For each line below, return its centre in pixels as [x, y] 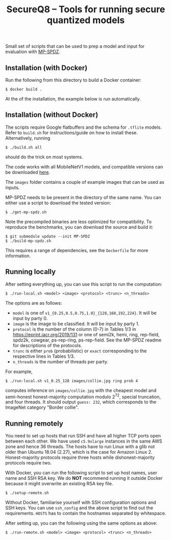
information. [18, 256]
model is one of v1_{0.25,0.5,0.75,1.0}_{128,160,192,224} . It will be [84, 313]
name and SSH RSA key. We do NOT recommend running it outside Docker [84, 478]
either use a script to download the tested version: [58, 203]
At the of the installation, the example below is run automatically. [73, 99]
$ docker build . [24, 89]
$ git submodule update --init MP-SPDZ [48, 236]
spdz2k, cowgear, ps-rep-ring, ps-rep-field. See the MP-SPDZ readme [87, 340]
